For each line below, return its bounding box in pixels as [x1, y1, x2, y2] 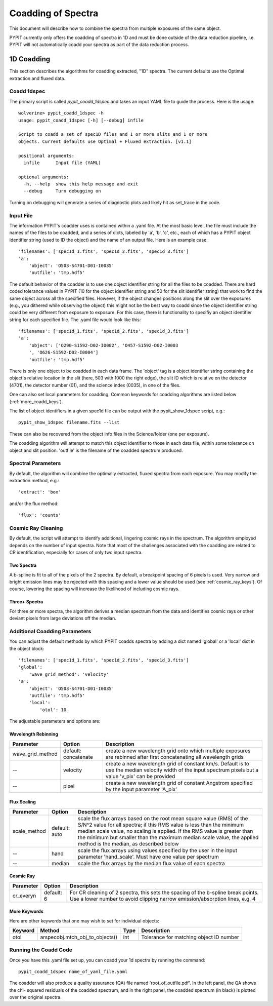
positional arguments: [18, 152, 75, 159]
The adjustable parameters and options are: [9, 718, 101, 724]
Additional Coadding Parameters [9, 628, 92, 635]
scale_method [12, 827, 46, 834]
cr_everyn [12, 892, 36, 899]
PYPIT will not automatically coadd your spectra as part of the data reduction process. [9, 42, 190, 48]
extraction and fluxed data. [9, 75, 66, 81]
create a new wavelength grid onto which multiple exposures [105, 747, 251, 754]
